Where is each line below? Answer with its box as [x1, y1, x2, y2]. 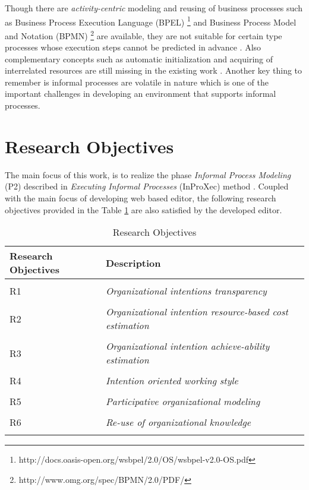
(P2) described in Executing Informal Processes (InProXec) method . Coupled [5, 180, 289, 192]
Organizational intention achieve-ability [105, 339, 270, 353]
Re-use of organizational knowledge [105, 415, 251, 429]
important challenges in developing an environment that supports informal [5, 87, 276, 100]
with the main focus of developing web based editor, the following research [5, 191, 276, 204]
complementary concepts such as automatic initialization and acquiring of [5, 52, 273, 65]
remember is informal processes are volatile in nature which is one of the [5, 75, 269, 88]
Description [105, 255, 161, 270]
